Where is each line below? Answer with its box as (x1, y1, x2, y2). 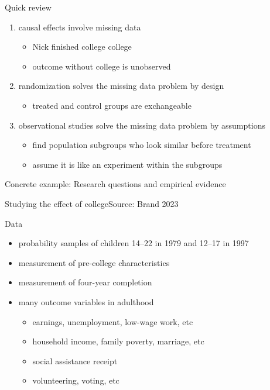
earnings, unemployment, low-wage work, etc (32, 315, 193, 327)
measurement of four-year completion (18, 276, 152, 288)
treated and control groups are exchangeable (32, 99, 192, 111)
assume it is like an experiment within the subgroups (32, 158, 223, 170)
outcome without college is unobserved (32, 60, 171, 72)
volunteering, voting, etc (32, 374, 119, 386)
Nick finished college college (32, 40, 132, 53)
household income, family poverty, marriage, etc (32, 335, 204, 347)
